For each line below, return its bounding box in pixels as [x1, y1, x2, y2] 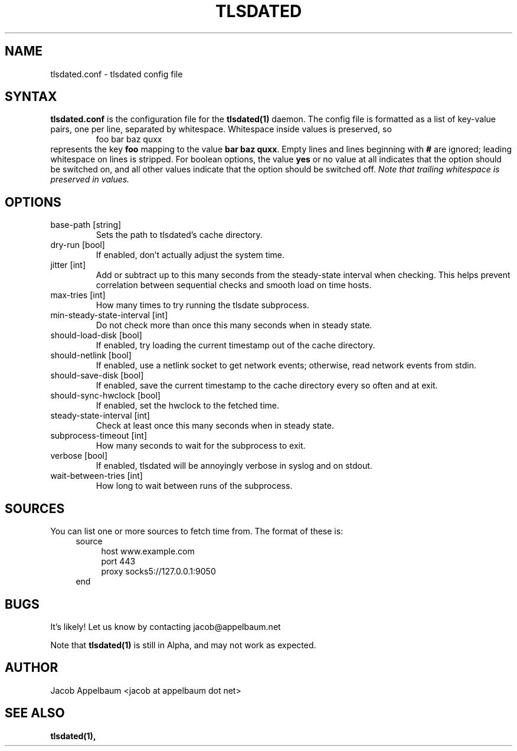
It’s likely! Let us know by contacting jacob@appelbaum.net [50, 621, 281, 632]
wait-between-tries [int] [50, 471, 143, 481]
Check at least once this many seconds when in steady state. [96, 420, 335, 431]
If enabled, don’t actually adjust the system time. [96, 250, 285, 260]
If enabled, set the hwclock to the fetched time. [96, 400, 280, 411]
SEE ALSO [5, 706, 65, 721]
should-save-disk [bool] [50, 370, 144, 381]
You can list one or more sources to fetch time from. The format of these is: [50, 526, 343, 537]
